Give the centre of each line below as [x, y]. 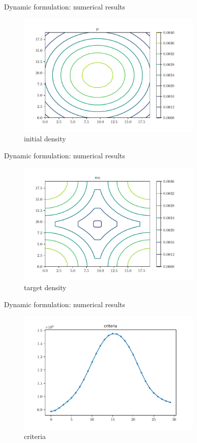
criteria [35, 436]
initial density [45, 139]
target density [45, 287]
